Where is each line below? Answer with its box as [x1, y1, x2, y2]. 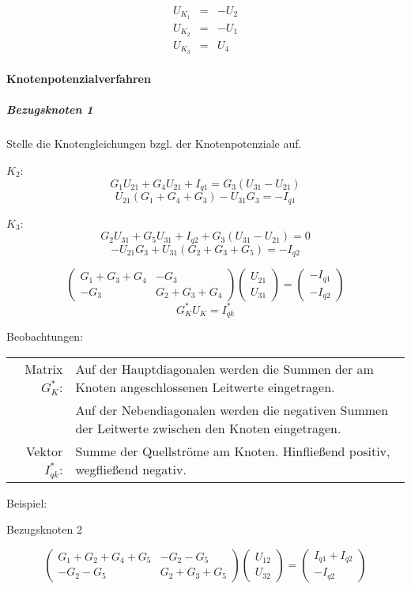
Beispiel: [6, 494, 47, 511]
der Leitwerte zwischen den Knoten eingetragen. [75, 418, 341, 437]
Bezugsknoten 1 [6, 101, 93, 118]
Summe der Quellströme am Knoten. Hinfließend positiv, [75, 442, 390, 461]
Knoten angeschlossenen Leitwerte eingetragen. [75, 377, 335, 396]
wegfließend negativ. [75, 460, 187, 479]
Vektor [25, 441, 63, 460]
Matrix [25, 359, 63, 378]
